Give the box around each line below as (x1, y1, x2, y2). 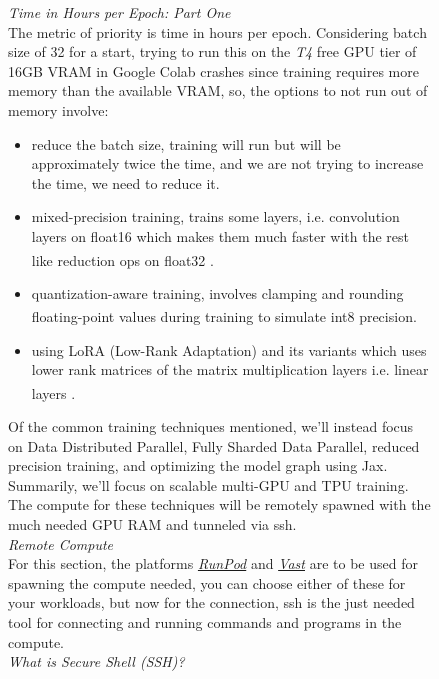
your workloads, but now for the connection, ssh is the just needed (8, 592, 415, 613)
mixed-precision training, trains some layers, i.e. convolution (31, 206, 400, 227)
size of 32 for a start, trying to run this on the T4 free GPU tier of (8, 41, 417, 62)
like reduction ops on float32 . (31, 249, 214, 270)
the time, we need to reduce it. (31, 172, 220, 193)
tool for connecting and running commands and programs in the (8, 612, 402, 632)
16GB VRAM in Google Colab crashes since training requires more (8, 60, 419, 81)
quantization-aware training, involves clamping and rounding (31, 282, 404, 303)
